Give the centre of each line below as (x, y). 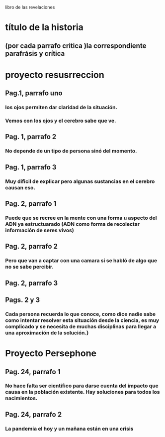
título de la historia (44, 27)
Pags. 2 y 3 (23, 300)
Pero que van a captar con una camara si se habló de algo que (81, 261)
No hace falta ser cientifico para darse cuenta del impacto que (82, 386)
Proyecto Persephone (51, 354)
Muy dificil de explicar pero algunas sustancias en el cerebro (80, 181)
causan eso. (20, 187)
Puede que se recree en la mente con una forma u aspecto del (81, 218)
